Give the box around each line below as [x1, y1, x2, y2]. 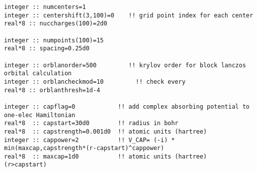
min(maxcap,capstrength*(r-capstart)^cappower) [4, 145, 165, 152]
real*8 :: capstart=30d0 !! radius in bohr [4, 120, 178, 127]
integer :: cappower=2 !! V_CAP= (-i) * [4, 136, 175, 144]
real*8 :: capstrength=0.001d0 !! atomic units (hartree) [4, 128, 207, 135]
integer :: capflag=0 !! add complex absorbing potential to [4, 103, 250, 110]
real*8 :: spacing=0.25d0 [4, 45, 89, 52]
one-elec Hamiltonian [4, 111, 76, 119]
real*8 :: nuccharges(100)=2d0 [4, 20, 107, 27]
